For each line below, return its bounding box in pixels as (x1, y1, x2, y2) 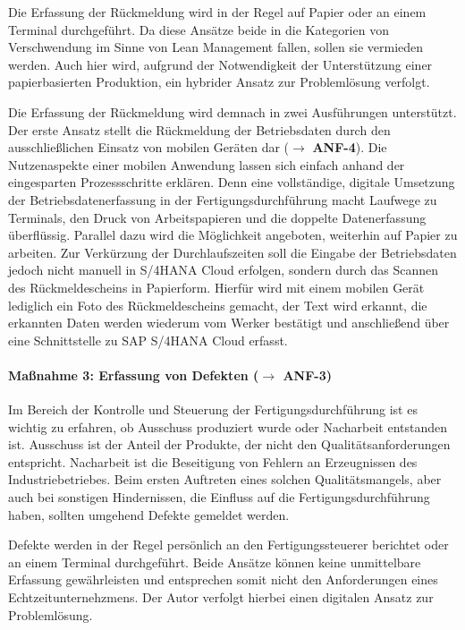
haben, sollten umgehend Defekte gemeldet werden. (8, 505, 290, 524)
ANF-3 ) (283, 365, 333, 384)
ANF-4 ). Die (312, 138, 387, 157)
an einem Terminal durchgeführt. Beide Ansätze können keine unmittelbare (8, 552, 421, 571)
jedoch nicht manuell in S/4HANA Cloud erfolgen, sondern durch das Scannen (8, 260, 438, 279)
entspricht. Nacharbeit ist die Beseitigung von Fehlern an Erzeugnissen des (8, 452, 418, 471)
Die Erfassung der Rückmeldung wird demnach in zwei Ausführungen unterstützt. (8, 102, 457, 121)
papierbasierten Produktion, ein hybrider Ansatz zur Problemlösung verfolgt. (8, 72, 430, 91)
